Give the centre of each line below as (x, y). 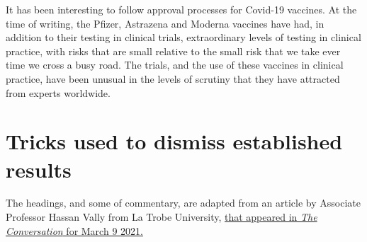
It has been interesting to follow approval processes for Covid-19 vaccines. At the (181, 9)
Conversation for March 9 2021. (74, 230)
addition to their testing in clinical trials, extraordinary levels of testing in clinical (183, 37)
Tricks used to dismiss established (174, 141)
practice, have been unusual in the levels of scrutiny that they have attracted (173, 78)
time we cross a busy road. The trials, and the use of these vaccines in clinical (175, 65)
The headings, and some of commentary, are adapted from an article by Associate (183, 203)
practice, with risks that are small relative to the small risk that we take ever (173, 51)
